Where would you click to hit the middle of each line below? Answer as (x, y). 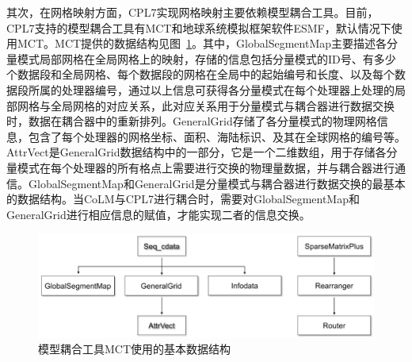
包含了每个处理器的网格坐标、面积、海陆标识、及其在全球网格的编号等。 (217, 136)
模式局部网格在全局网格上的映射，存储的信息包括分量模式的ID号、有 (195, 58)
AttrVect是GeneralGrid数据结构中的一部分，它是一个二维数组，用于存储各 (196, 152)
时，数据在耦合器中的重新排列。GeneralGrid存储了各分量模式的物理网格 (192, 121)
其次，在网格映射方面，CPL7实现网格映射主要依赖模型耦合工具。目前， (193, 12)
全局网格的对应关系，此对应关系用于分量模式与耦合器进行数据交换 (222, 105)
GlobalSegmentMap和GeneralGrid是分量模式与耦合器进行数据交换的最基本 (217, 183)
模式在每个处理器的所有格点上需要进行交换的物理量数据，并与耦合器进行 (206, 167)
